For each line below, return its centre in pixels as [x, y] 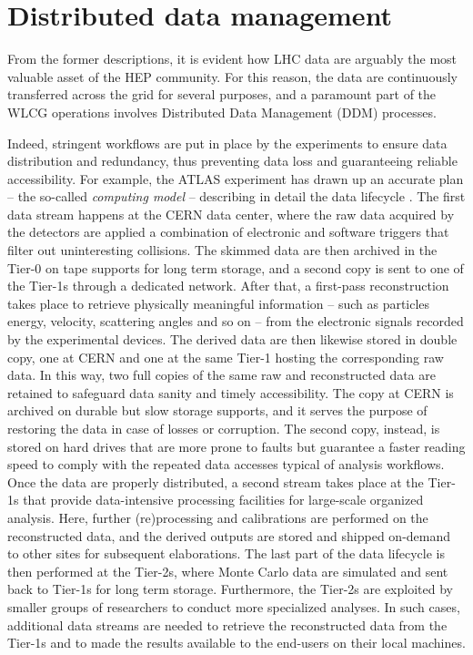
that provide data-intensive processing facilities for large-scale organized [223, 500]
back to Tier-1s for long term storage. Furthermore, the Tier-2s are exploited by [230, 589]
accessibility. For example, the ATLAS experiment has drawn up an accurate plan [236, 178]
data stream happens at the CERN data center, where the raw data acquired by [231, 214]
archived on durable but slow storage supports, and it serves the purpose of [217, 410]
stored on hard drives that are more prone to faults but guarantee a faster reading [236, 446]
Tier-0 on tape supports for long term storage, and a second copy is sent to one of [236, 267]
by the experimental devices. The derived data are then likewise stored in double [232, 339]
